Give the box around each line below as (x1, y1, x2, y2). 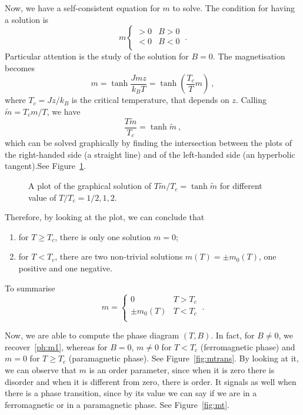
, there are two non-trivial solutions (55, 250, 183, 263)
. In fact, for (211, 329, 255, 341)
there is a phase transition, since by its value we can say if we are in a (5, 387, 257, 399)
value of (28, 191, 56, 203)
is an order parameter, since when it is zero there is (89, 364, 275, 376)
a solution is (5, 13, 49, 25)
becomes (5, 61, 35, 74)
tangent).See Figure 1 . (5, 160, 86, 172)
